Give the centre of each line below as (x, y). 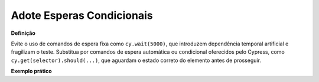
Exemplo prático (32, 71)
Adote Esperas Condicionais (82, 15)
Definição (23, 33)
